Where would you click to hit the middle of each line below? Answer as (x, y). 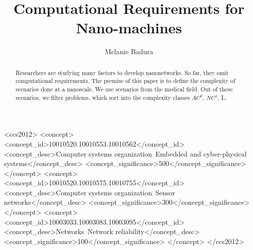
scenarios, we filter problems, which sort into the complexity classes (103, 97)
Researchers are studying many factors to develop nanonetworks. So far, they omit (122, 72)
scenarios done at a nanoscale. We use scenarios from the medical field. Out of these (124, 89)
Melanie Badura (129, 51)
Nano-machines (129, 28)
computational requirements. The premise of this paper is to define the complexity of (126, 81)
